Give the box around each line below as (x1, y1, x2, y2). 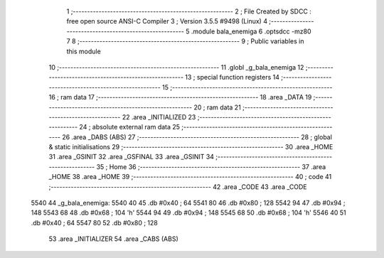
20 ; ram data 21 (193, 103, 241, 112)
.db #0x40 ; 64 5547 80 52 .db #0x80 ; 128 (31, 218, 158, 227)
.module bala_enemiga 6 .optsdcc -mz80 (191, 27, 311, 36)
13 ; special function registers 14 (185, 73, 280, 82)
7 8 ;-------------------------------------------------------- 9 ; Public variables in (66, 37, 304, 45)
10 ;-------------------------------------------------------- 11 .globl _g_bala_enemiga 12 (48, 63, 304, 71)
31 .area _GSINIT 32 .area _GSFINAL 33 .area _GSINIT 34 (48, 153, 215, 161)
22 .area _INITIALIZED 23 (122, 112, 196, 121)
